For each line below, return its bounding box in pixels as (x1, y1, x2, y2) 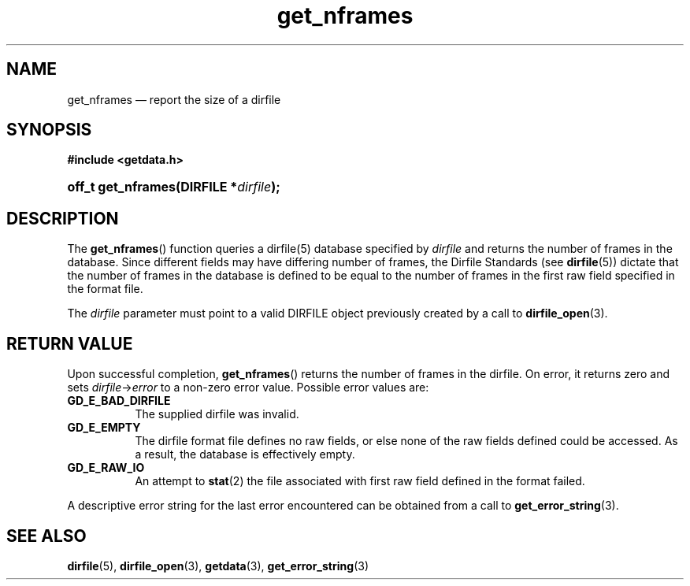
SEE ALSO (6, 525, 87, 546)
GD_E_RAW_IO (67, 461, 145, 475)
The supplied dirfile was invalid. (135, 407, 299, 421)
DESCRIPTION (6, 208, 119, 228)
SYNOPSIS (6, 120, 92, 140)
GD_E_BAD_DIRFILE (67, 394, 171, 408)
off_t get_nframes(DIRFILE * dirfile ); (67, 179, 280, 195)
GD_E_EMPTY (67, 421, 141, 435)
